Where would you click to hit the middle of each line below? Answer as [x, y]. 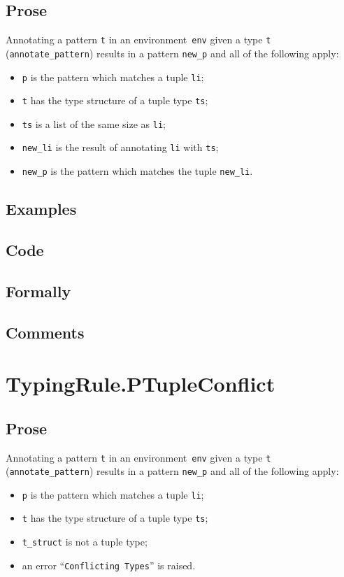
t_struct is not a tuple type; [85, 542]
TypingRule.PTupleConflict [141, 384]
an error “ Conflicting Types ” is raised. [109, 565]
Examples [41, 209]
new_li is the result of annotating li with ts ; [120, 147]
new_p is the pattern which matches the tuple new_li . [137, 171]
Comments [45, 332]
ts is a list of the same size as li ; [94, 123]
